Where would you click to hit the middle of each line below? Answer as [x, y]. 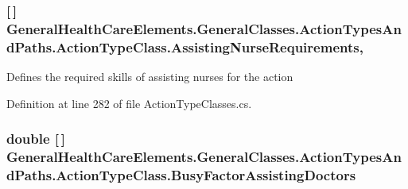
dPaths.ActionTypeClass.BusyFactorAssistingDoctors [181, 175]
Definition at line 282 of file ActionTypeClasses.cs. [129, 103]
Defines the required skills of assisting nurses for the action [150, 77]
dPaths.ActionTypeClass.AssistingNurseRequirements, [185, 46]
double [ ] [36, 139]
